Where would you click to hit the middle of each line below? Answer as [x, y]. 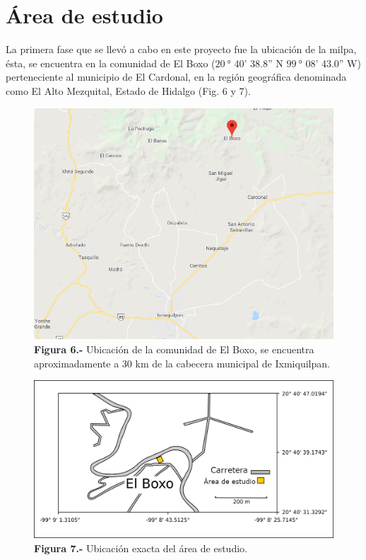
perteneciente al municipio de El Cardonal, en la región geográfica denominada [176, 77]
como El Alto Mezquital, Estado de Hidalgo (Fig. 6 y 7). [128, 90]
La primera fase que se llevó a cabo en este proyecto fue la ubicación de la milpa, [181, 49]
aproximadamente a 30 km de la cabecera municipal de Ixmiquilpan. [182, 363]
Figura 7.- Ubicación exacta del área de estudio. [141, 548]
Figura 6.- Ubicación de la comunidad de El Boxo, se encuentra [174, 349]
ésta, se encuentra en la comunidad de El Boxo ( [111, 63]
